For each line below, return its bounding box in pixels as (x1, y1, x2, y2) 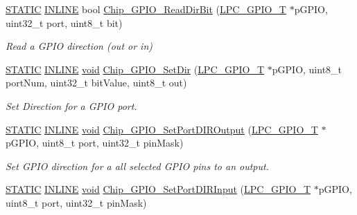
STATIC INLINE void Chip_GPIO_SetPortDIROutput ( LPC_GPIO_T (6, 122, 318, 136)
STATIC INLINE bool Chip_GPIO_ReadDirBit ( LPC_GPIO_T (6, 2, 286, 16)
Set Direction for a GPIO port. (6, 98, 137, 113)
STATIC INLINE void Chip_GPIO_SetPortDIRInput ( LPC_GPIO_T (6, 182, 311, 196)
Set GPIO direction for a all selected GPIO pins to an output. (6, 158, 269, 173)
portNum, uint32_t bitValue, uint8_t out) (6, 75, 187, 90)
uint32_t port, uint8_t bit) (6, 15, 123, 30)
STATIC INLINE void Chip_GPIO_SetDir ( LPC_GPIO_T (6, 62, 265, 76)
